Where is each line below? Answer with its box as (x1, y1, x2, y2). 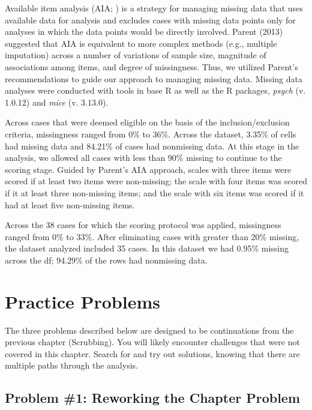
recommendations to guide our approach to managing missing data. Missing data (5, 72, 302, 85)
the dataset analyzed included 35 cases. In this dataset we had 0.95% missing (5, 242, 289, 255)
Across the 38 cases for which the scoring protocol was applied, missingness (5, 219, 281, 231)
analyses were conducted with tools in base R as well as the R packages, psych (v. (5, 84, 306, 97)
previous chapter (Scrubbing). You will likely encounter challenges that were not (5, 336, 300, 348)
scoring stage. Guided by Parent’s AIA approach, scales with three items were (5, 163, 292, 175)
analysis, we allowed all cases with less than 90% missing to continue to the (5, 151, 282, 164)
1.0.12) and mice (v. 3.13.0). (5, 95, 109, 108)
